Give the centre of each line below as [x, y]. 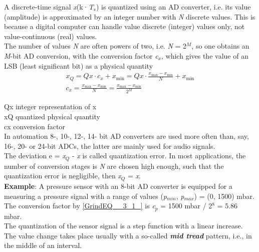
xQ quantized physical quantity [52, 116]
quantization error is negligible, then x [63, 176]
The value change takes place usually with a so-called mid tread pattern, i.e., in [128, 235]
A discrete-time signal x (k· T [49, 7]
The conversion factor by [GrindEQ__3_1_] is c [80, 206]
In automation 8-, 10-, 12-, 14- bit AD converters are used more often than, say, [126, 136]
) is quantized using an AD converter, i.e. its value [173, 7]
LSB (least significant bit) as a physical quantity [79, 65]
